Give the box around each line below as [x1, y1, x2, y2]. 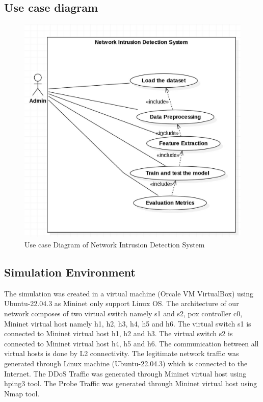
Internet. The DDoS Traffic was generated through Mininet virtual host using [4, 368, 247, 379]
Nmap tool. [4, 388, 40, 398]
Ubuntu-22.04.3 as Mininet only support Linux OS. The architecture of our [4, 298, 239, 309]
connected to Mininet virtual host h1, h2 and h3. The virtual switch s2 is [4, 328, 233, 339]
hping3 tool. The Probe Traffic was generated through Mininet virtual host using [4, 378, 257, 389]
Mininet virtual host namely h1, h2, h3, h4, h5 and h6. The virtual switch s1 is [4, 318, 251, 329]
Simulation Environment [4, 264, 136, 280]
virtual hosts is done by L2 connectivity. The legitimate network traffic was [4, 348, 239, 359]
